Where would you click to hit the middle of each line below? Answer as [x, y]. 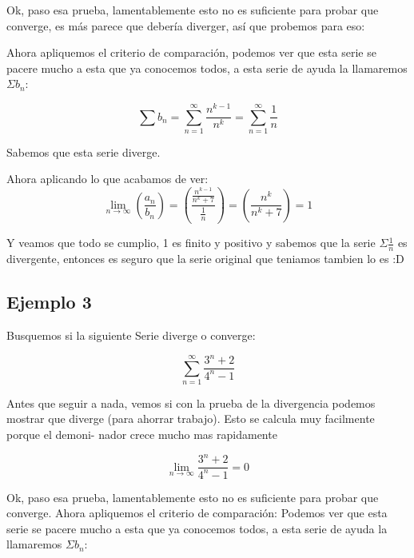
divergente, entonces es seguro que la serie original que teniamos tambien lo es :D [205, 259]
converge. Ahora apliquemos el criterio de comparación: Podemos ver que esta [197, 513]
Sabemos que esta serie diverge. [84, 151]
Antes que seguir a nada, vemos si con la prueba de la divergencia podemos [191, 403]
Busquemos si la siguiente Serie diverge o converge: [131, 335]
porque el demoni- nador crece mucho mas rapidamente [142, 434]
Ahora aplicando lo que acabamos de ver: [107, 179]
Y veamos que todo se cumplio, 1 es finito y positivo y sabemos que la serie [191, 243]
